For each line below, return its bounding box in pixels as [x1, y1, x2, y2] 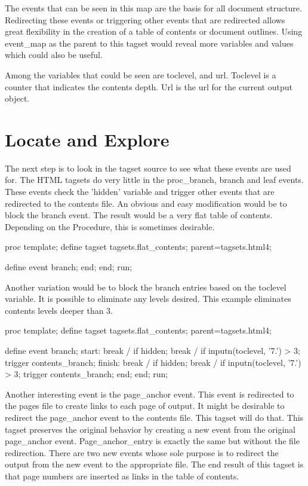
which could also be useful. [5, 48, 103, 61]
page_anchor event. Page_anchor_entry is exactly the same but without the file [5, 435, 300, 447]
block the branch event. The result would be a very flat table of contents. [5, 209, 273, 221]
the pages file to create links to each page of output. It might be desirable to [5, 399, 285, 412]
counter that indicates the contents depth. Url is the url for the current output [5, 80, 292, 93]
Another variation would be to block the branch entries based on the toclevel [5, 280, 287, 293]
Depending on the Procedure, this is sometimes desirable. [5, 220, 215, 233]
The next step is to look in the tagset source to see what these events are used [5, 161, 291, 174]
